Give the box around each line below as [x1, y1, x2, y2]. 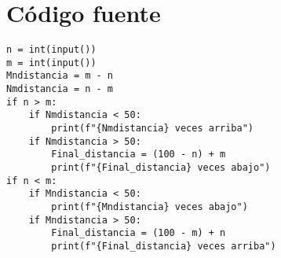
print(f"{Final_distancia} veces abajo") [51, 162, 271, 174]
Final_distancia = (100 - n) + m [51, 149, 226, 160]
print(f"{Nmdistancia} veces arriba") [51, 123, 254, 135]
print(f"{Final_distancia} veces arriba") [51, 240, 276, 252]
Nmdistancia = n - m [6, 83, 114, 95]
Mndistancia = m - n [6, 70, 114, 82]
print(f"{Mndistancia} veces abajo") [51, 201, 248, 212]
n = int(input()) [6, 44, 97, 56]
